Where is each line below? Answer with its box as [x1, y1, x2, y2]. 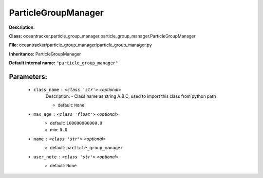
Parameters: [9, 72, 47, 81]
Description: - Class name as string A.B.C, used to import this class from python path [45, 93, 216, 99]
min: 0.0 [50, 127, 68, 133]
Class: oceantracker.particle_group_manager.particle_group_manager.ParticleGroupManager [9, 33, 196, 39]
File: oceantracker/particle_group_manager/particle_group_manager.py [9, 42, 152, 48]
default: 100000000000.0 [50, 120, 102, 126]
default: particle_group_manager [50, 145, 123, 151]
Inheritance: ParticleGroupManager [9, 51, 81, 57]
